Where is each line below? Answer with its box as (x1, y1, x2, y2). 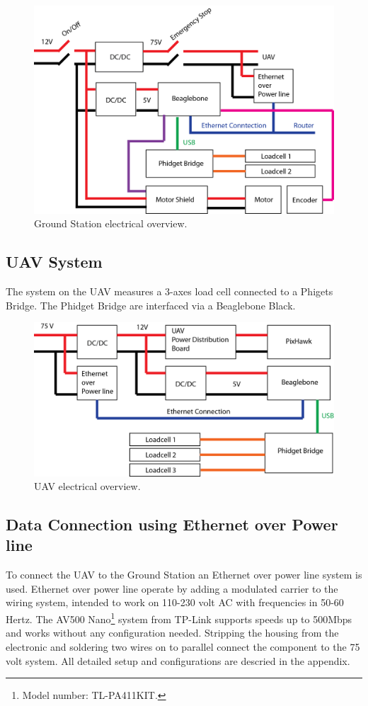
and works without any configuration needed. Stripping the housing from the (6, 625, 339, 640)
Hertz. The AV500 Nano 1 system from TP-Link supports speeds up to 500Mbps (6, 610, 352, 626)
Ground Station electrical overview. (34, 216, 188, 231)
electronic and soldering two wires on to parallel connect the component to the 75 (6, 639, 360, 654)
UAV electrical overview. (34, 479, 141, 494)
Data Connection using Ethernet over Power (6, 513, 338, 535)
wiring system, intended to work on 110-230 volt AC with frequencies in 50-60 (6, 595, 344, 610)
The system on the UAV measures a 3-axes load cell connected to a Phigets (6, 283, 333, 298)
